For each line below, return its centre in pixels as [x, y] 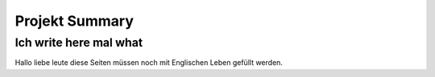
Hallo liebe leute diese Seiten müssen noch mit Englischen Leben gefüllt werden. [149, 63]
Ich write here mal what [79, 43]
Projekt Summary [75, 21]
